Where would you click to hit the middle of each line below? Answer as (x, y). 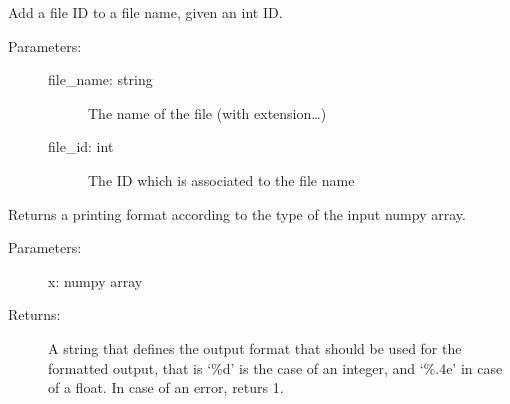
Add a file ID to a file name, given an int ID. (145, 12)
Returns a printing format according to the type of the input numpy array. (237, 213)
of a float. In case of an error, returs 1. (166, 387)
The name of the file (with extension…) (207, 112)
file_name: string (100, 79)
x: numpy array (95, 280)
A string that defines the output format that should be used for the (255, 347)
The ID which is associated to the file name (221, 179)
